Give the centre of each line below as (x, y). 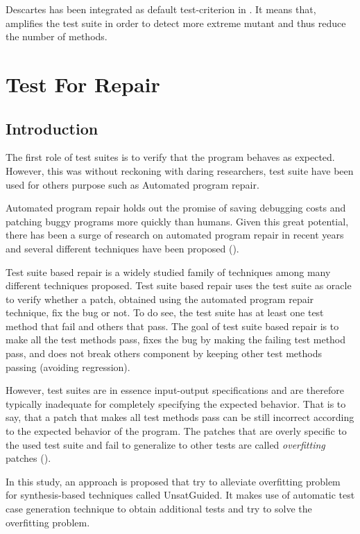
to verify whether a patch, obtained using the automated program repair (160, 299)
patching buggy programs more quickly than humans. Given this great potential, (177, 221)
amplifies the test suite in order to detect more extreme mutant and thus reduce (176, 23)
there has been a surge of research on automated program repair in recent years (175, 235)
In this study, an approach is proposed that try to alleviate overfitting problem (173, 481)
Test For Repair (83, 84)
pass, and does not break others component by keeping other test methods (164, 353)
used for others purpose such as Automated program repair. (132, 184)
